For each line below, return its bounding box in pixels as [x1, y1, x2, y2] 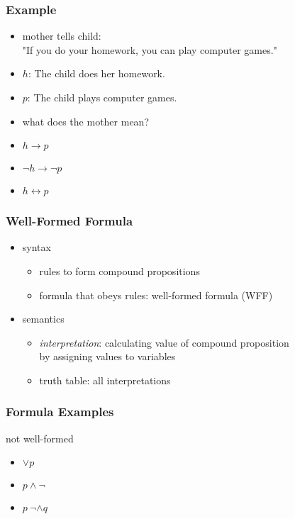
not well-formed [6, 430, 74, 445]
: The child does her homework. [28, 66, 165, 81]
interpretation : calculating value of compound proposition [39, 335, 289, 350]
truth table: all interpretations [39, 372, 171, 387]
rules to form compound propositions [39, 264, 200, 278]
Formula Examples [6, 403, 114, 420]
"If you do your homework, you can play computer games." [22, 42, 277, 57]
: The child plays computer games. [27, 90, 177, 104]
